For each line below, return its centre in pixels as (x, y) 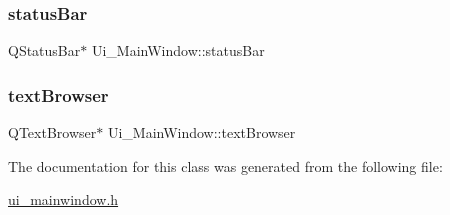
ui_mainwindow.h (63, 199)
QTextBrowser (52, 132)
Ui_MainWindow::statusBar (178, 50)
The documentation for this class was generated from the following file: (225, 165)
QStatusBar (44, 50)
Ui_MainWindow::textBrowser (201, 132)
